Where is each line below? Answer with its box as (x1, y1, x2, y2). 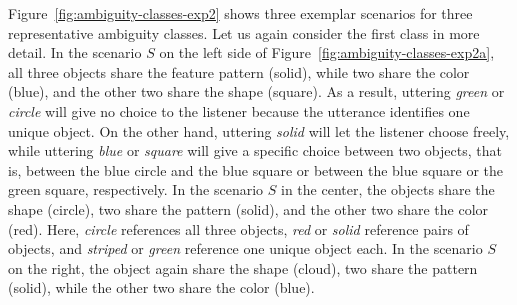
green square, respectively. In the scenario (8, 179, 264, 200)
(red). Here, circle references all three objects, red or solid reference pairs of (8, 218, 469, 239)
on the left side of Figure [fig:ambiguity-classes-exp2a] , (159, 42, 495, 63)
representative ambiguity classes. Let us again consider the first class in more (8, 22, 480, 43)
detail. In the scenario (8, 42, 142, 63)
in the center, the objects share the (281, 179, 495, 200)
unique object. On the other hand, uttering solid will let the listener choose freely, (8, 120, 510, 141)
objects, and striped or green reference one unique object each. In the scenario (8, 238, 483, 259)
